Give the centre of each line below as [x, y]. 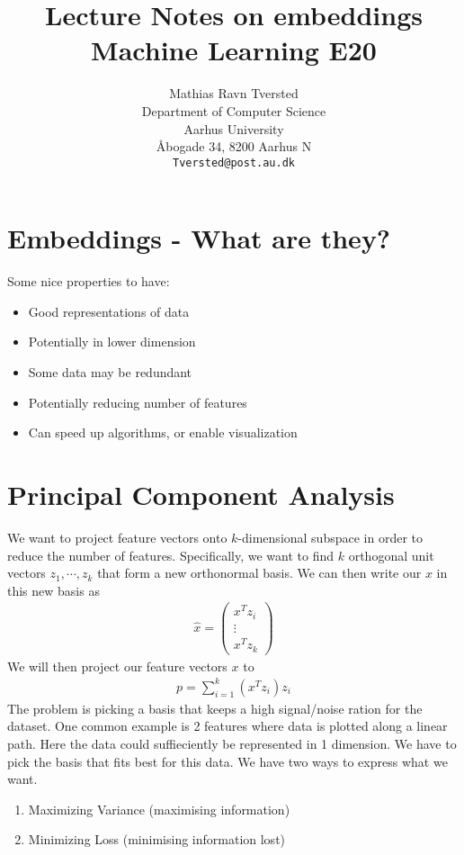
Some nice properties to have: [89, 281]
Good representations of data [109, 311]
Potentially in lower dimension [112, 342]
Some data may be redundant [110, 372]
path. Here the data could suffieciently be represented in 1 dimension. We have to [232, 743]
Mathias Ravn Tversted [234, 93]
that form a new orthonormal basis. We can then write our [259, 573]
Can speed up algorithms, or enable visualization [163, 432]
